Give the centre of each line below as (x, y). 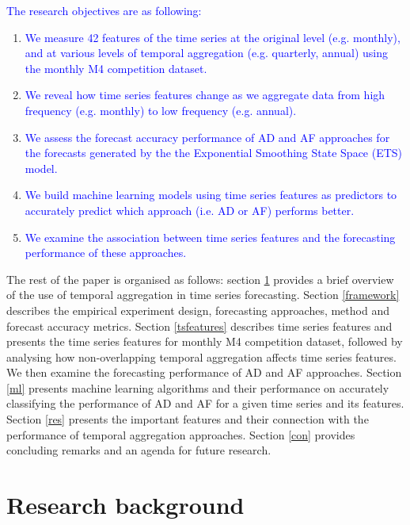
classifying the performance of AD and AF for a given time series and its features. (205, 403)
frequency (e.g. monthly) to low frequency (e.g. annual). (161, 110)
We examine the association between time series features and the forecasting (210, 237)
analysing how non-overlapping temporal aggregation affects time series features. (201, 356)
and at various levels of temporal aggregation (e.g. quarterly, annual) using (206, 53)
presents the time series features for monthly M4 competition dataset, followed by (205, 341)
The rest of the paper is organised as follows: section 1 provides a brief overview (200, 279)
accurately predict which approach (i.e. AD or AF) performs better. (190, 210)
